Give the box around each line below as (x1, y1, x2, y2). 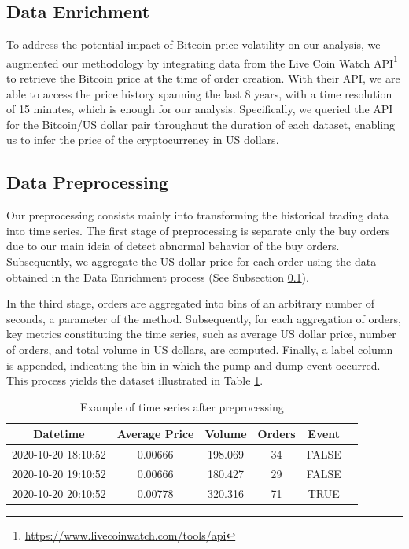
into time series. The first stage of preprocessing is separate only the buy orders (6, 222, 390, 238)
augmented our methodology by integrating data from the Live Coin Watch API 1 (6, 52, 398, 71)
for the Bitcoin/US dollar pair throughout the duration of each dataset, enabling (6, 116, 396, 132)
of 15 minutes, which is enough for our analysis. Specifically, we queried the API (6, 101, 393, 117)
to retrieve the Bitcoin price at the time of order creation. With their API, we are (6, 70, 400, 87)
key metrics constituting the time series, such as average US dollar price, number (6, 326, 396, 342)
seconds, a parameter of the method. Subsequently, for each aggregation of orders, (6, 310, 401, 326)
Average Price (116, 426, 194, 442)
